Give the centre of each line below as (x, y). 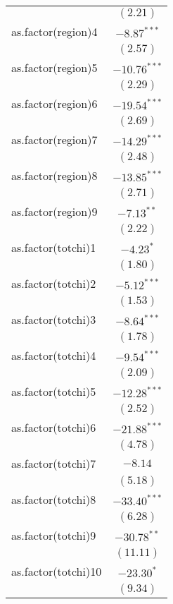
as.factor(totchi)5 (54, 391)
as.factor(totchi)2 (54, 283)
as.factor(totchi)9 (54, 535)
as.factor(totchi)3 (54, 319)
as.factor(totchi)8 (54, 499)
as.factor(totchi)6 (54, 427)
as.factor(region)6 (55, 103)
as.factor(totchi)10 (57, 571)
